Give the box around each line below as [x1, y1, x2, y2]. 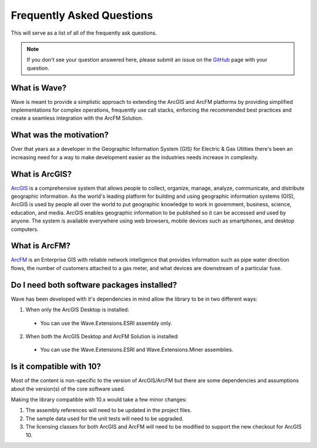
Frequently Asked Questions [11, 9, 153, 22]
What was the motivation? [11, 130, 109, 140]
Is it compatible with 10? [11, 362, 102, 372]
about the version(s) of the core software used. [11, 385, 126, 392]
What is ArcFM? [11, 241, 70, 251]
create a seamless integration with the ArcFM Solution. [11, 114, 144, 122]
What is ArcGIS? [11, 169, 72, 179]
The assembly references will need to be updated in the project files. [25, 407, 192, 414]
